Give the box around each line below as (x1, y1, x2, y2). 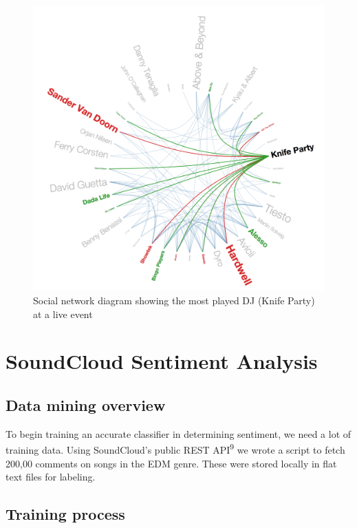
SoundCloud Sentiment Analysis (6, 347, 318, 375)
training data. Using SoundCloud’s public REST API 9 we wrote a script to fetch (6, 441, 345, 457)
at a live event (33, 306, 93, 321)
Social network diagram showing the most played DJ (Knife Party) (33, 293, 315, 308)
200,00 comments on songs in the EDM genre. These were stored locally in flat (6, 456, 337, 470)
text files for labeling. (6, 469, 96, 484)
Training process (6, 503, 125, 525)
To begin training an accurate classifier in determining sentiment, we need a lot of (6, 426, 351, 441)
